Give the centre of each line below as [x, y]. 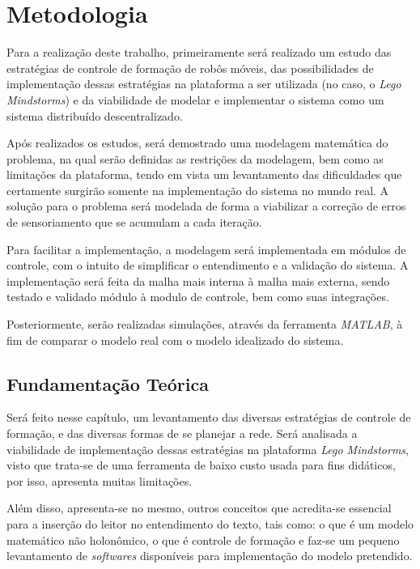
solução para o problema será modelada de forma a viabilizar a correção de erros [206, 206]
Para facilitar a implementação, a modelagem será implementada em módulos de [206, 249]
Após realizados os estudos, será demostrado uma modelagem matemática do [197, 143]
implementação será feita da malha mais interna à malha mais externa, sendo [198, 280]
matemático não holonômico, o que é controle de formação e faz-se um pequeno [203, 539]
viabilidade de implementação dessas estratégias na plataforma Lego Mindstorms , [208, 449]
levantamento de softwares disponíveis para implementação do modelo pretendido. [210, 556]
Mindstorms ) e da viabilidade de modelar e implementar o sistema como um [195, 99]
